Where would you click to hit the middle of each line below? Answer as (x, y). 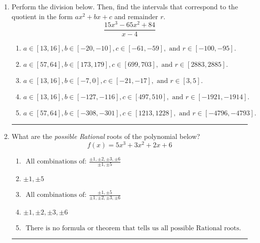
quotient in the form (42, 16)
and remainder (136, 16)
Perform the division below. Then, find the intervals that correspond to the (125, 6)
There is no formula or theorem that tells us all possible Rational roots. (133, 229)
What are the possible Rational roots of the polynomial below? (106, 136)
